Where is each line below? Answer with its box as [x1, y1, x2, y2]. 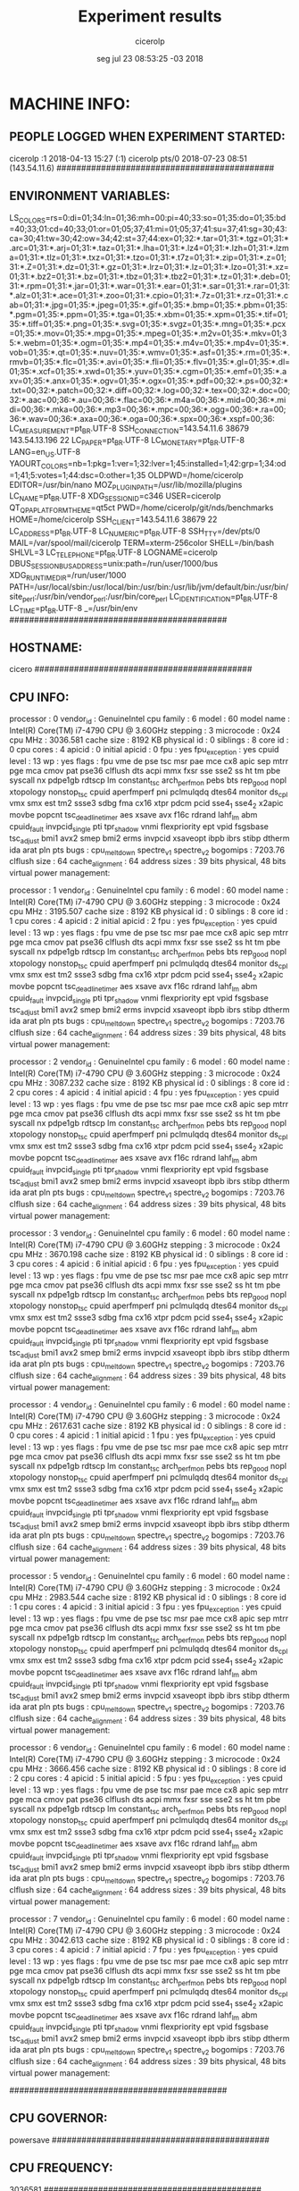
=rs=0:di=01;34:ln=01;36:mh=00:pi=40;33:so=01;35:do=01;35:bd [45, 212, 287, 222]
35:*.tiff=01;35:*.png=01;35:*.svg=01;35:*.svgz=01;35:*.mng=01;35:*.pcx [9, 319, 287, 330]
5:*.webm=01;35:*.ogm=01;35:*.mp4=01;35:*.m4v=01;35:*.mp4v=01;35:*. [9, 338, 289, 348]
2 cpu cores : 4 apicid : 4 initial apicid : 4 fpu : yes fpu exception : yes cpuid [9, 1087, 279, 1100]
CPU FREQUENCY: [9, 2161, 113, 2176]
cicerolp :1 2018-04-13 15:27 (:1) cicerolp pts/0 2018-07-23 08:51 [9, 153, 247, 164]
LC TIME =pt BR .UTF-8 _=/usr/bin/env [9, 602, 138, 616]
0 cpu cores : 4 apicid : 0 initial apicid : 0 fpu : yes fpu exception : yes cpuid [9, 743, 279, 757]
